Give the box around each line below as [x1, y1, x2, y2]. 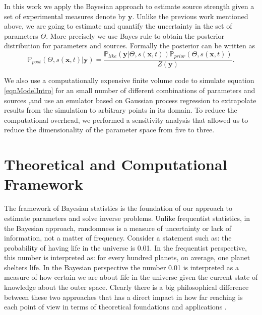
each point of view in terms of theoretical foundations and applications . [4, 301, 227, 312]
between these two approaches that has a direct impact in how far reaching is [4, 291, 243, 302]
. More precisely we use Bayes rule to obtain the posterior [46, 30, 224, 41]
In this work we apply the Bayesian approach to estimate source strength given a [4, 1, 254, 11]
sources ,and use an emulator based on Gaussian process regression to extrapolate [4, 95, 256, 105]
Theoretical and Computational [4, 154, 227, 175]
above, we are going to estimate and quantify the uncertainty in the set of [4, 21, 232, 31]
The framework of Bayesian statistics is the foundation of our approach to [4, 203, 233, 213]
